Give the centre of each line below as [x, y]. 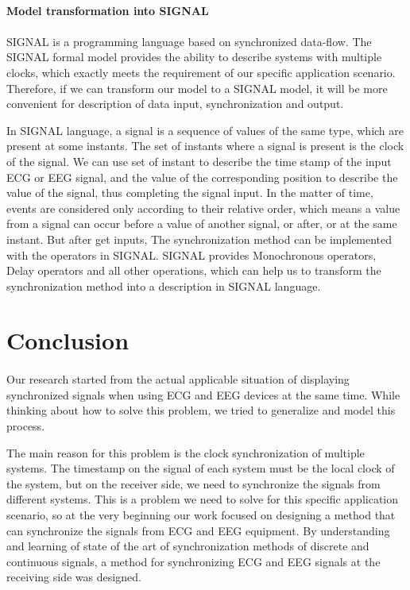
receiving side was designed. [74, 577]
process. [26, 426]
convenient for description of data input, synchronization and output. [175, 104]
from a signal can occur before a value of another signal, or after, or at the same [202, 224]
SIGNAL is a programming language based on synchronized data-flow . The [189, 41]
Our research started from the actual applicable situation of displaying [178, 379]
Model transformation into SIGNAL [108, 10]
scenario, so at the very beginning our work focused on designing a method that [201, 515]
